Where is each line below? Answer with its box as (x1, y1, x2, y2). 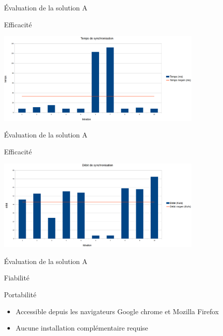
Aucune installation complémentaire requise (15, 323, 148, 333)
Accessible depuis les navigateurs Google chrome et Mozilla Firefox (15, 306, 219, 316)
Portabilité (4, 289, 37, 299)
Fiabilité (4, 272, 30, 283)
